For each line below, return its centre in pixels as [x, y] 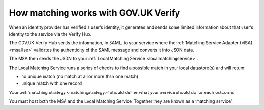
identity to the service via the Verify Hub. [50, 34]
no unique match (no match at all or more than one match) [80, 76]
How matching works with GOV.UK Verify [95, 13]
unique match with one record [52, 83]
